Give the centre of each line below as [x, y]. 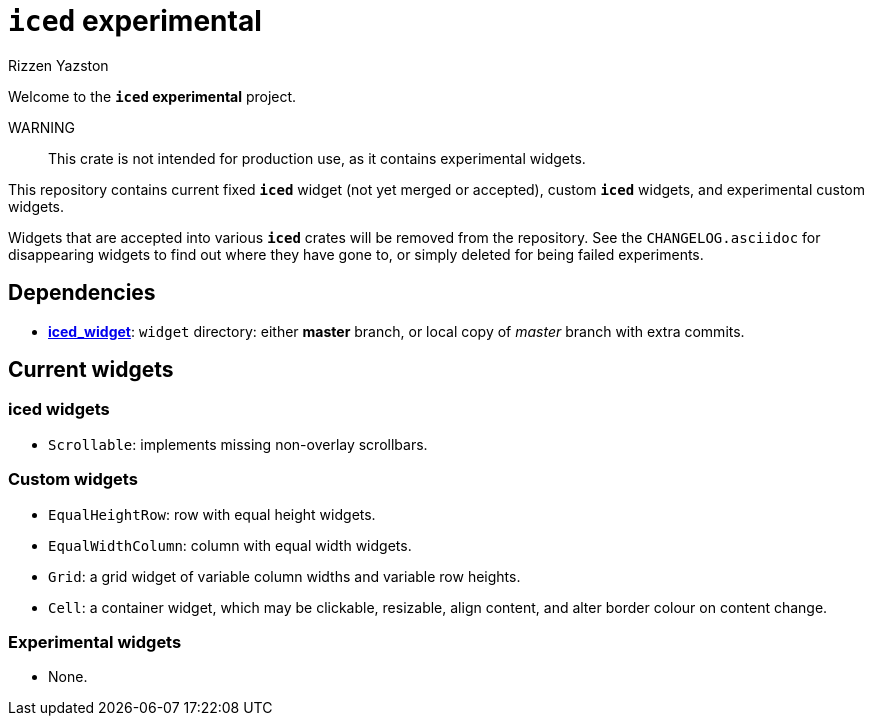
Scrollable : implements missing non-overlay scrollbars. [238, 444]
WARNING [41, 127]
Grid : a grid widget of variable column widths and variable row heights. [284, 576]
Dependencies [82, 293]
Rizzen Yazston [58, 65]
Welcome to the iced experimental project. [152, 96]
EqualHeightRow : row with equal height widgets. [212, 514]
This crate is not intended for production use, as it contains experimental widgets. [317, 158]
